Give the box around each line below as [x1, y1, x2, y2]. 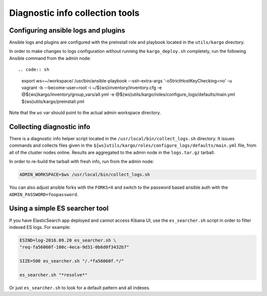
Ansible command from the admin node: [9, 55, 91, 61]
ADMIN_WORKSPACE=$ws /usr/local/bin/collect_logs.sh [19, 172, 150, 177]
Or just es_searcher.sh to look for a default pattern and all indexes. [9, 285, 150, 291]
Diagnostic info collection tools [9, 7, 139, 18]
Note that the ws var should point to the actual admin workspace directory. [9, 110, 161, 116]
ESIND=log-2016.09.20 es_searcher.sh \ [19, 237, 116, 243]
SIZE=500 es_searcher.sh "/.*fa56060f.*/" [19, 258, 124, 264]
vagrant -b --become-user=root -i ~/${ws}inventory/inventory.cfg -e [21, 85, 162, 91]
